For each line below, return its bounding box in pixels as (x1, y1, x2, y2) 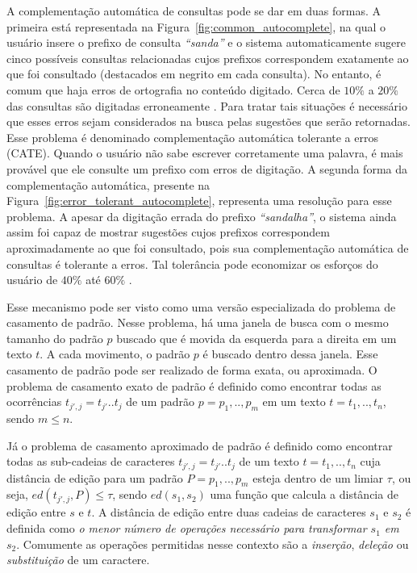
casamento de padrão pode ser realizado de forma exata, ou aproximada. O (6, 362, 377, 379)
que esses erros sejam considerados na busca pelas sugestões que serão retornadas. (6, 113, 411, 130)
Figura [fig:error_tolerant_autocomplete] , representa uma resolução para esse (6, 192, 392, 209)
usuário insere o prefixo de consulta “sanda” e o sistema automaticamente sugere (6, 34, 407, 51)
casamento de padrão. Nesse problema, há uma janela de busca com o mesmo (6, 314, 389, 331)
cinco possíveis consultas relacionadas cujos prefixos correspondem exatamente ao (6, 49, 409, 66)
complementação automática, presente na (6, 176, 211, 193)
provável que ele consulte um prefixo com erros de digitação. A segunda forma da (6, 160, 407, 177)
